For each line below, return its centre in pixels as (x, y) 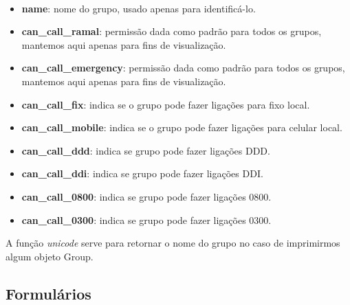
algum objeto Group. (50, 256)
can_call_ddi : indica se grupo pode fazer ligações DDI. (142, 173)
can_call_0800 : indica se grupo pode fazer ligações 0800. (146, 196)
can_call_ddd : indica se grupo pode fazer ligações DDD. (146, 150)
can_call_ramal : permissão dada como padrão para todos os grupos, (172, 31)
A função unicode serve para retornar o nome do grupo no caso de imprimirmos (173, 243)
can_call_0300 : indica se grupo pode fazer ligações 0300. (146, 219)
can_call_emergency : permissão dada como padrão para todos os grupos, (183, 68)
